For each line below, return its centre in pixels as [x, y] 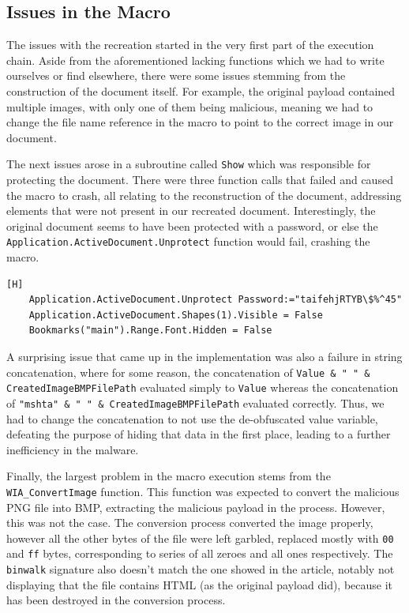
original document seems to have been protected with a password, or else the [192, 226]
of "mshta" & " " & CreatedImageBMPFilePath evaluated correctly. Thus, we [195, 402]
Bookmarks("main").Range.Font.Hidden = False [150, 331]
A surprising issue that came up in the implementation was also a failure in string [204, 357]
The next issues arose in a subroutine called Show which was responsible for [189, 164]
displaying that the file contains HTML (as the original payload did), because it [200, 584]
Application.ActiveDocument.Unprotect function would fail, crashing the [188, 241]
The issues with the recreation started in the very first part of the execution [190, 45]
